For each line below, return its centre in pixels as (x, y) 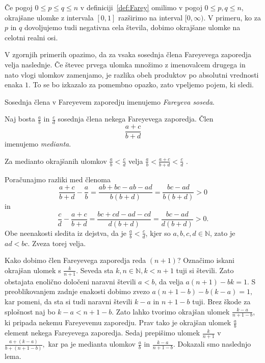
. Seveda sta (95, 270)
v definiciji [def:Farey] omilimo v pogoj (141, 7)
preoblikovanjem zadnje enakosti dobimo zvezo (77, 291)
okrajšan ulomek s (33, 270)
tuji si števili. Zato (205, 270)
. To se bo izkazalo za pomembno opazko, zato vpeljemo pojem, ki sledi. (141, 84)
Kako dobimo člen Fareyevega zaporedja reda (75, 260)
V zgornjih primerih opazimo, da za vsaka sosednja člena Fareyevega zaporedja (128, 54)
